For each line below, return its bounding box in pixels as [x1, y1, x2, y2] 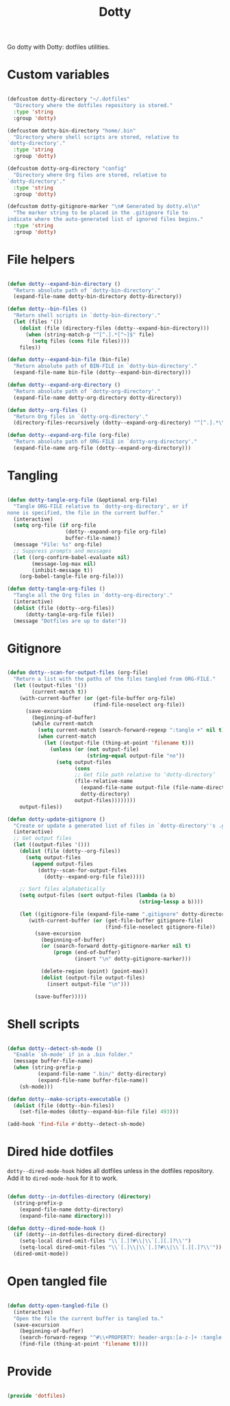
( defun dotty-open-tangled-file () [7, 1302, 109, 1309]
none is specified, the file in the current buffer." [7, 509, 164, 516]
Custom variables [7, 67, 110, 82]
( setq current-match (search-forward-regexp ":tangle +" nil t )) [37, 727, 228, 734]
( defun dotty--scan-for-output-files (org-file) [7, 669, 149, 677]
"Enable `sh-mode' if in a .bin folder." [13, 1052, 133, 1058]
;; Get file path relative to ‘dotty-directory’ [74, 771, 216, 778]
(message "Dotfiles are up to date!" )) [13, 617, 127, 624]
